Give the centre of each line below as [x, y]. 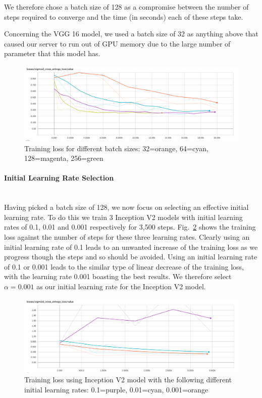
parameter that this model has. [52, 53]
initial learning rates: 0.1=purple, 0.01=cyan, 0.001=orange [116, 389]
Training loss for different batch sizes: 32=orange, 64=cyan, [116, 148]
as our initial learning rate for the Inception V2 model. [121, 286]
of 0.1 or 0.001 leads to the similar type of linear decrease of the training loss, [124, 266]
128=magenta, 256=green [64, 158]
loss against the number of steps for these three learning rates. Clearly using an [127, 236]
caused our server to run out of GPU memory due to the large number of [117, 43]
